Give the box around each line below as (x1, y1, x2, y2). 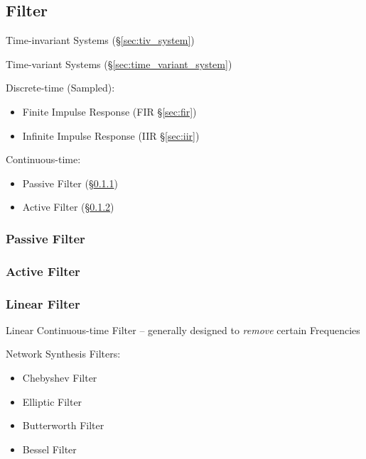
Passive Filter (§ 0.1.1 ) (22, 175, 118, 190)
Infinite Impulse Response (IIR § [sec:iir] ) (22, 128, 200, 143)
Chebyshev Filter (22, 370, 97, 385)
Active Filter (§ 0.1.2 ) (22, 199, 114, 214)
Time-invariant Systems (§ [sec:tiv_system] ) (6, 33, 195, 48)
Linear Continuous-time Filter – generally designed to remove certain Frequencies (6, 322, 360, 337)
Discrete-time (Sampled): (6, 80, 115, 95)
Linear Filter (6, 294, 80, 312)
